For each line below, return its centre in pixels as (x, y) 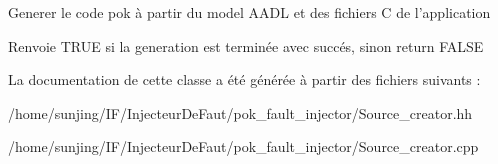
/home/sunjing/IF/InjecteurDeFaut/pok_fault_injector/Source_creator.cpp (243, 146)
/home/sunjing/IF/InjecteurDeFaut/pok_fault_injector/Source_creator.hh (240, 112)
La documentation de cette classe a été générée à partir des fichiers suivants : (244, 79)
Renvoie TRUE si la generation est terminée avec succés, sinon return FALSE (246, 45)
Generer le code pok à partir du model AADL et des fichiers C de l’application (249, 12)
